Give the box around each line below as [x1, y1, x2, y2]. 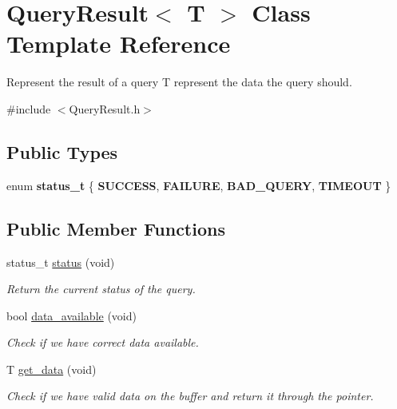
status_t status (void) [6, 253, 115, 270]
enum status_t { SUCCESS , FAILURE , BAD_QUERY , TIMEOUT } [6, 177, 391, 193]
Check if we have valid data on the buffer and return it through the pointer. [6, 387, 374, 404]
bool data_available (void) [6, 307, 137, 324]
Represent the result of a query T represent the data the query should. [6, 73, 352, 90]
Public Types [6, 139, 118, 164]
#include [6, 100, 51, 117]
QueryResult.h [69, 100, 141, 117]
